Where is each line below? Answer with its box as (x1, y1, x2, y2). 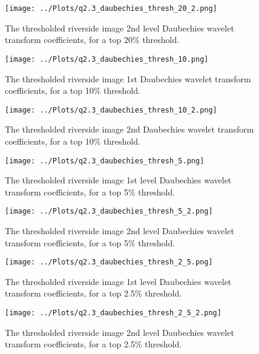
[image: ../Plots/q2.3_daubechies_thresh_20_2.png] (5, 4, 217, 13)
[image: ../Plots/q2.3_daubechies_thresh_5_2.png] (5, 207, 213, 216)
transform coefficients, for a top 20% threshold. (5, 33, 180, 46)
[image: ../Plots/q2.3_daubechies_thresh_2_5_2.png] (5, 309, 221, 318)
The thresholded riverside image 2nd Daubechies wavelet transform (5, 123, 254, 136)
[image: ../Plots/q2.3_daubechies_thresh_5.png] (5, 156, 205, 165)
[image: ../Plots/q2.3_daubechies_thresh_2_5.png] (5, 258, 213, 267)
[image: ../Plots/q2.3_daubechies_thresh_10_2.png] (5, 105, 217, 114)
